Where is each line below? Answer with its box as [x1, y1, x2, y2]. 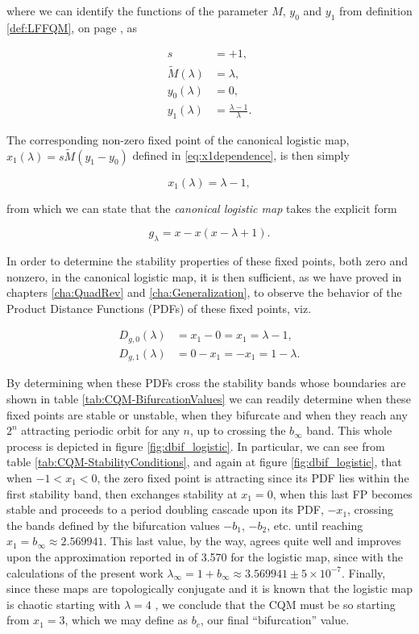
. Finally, [341, 564, 386, 581]
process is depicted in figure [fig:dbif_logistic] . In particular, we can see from [6, 437, 385, 454]
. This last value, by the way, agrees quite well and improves [103, 532, 401, 549]
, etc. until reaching [267, 516, 363, 533]
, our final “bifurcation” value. [200, 611, 350, 628]
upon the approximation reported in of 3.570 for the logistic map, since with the [6, 548, 403, 565]
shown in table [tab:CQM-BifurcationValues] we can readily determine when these [6, 390, 411, 407]
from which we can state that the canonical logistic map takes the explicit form [6, 199, 397, 216]
